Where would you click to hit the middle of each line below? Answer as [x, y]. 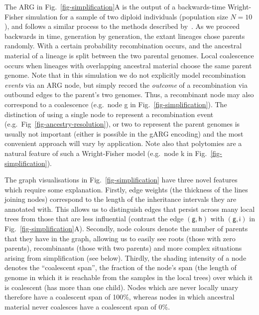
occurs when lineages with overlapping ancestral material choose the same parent [128, 65]
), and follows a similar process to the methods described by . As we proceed [122, 26]
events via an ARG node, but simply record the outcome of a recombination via [126, 84]
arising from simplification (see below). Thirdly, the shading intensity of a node [126, 257]
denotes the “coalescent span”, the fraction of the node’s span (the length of [121, 267]
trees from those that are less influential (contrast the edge [94, 219]
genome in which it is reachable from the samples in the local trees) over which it [129, 277]
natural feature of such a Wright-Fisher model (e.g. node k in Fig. [106, 153]
